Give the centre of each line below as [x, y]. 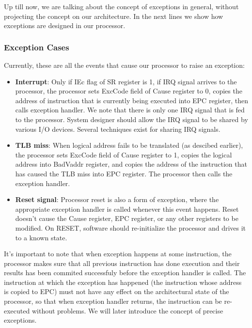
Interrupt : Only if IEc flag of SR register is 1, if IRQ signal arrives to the [126, 81]
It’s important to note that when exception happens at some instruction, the [118, 254]
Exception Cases [37, 47]
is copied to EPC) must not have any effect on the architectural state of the [117, 291]
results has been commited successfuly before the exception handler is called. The [125, 273]
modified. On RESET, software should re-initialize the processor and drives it [131, 227]
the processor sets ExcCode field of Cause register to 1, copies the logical [124, 154]
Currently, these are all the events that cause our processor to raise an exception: [124, 65]
